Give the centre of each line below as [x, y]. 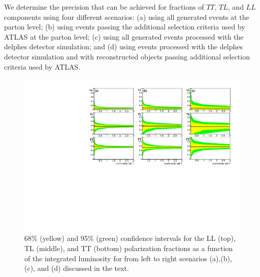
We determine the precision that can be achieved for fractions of [104, 7]
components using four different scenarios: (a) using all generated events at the [127, 17]
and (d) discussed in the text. [83, 268]
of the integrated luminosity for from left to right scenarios [116, 258]
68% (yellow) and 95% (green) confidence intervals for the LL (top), [130, 238]
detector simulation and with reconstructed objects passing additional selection [127, 56]
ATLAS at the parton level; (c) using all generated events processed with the [124, 36]
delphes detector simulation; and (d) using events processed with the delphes [124, 47]
